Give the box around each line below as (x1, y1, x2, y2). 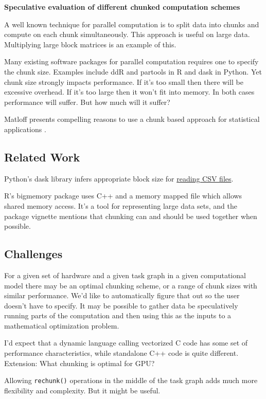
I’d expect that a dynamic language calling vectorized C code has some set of (4, 337, 248, 348)
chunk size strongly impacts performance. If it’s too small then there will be (4, 76, 243, 87)
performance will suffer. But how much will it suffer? (4, 96, 170, 107)
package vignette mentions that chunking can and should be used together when (4, 210, 257, 221)
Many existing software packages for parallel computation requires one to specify (4, 56, 259, 67)
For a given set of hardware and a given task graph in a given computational (4, 269, 246, 280)
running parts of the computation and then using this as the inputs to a (4, 310, 232, 321)
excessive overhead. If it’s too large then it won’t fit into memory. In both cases (4, 86, 255, 97)
